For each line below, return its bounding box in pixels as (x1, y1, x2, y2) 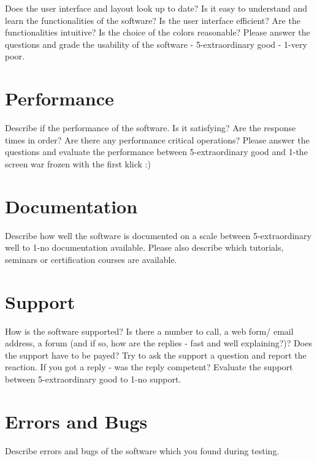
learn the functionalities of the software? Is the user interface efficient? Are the (5, 13, 300, 26)
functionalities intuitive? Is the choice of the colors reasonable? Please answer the (5, 26, 310, 39)
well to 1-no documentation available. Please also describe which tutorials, (5, 241, 284, 254)
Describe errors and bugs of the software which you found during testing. (5, 444, 280, 457)
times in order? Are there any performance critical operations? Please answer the (5, 133, 310, 146)
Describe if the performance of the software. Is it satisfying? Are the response (5, 121, 296, 134)
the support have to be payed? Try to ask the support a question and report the (5, 348, 307, 361)
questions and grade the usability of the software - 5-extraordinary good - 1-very (5, 37, 307, 50)
